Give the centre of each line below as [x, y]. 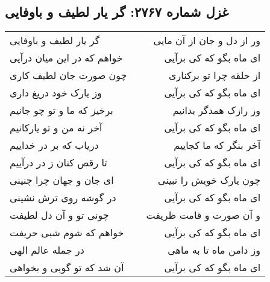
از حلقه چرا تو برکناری [215, 75]
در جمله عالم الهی [47, 250]
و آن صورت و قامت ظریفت [203, 215]
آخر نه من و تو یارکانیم [56, 128]
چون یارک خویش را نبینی [209, 180]
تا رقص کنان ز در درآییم [58, 163]
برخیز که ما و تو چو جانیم [61, 110]
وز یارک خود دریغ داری [56, 93]
